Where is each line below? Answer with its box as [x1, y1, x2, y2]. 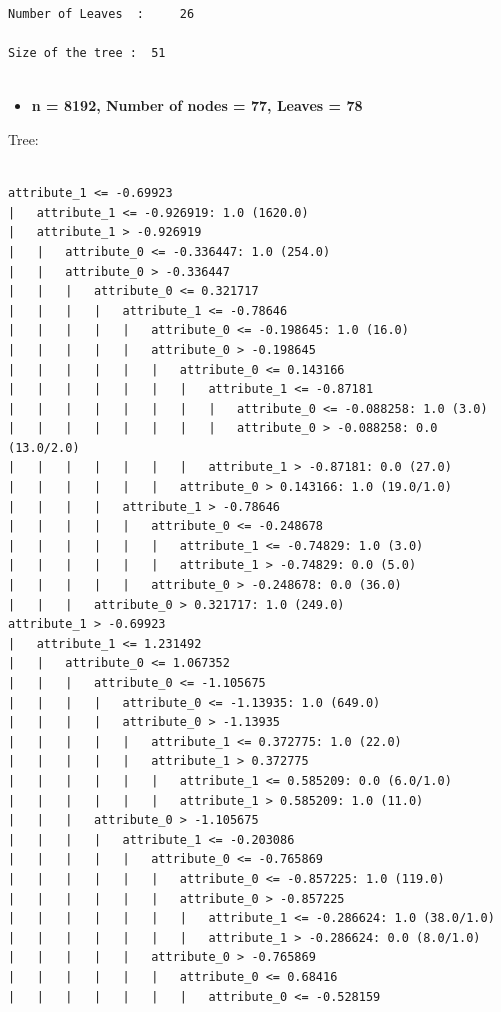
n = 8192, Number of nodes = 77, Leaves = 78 [31, 95, 363, 116]
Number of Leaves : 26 [8, 7, 195, 21]
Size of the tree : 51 [8, 46, 166, 61]
